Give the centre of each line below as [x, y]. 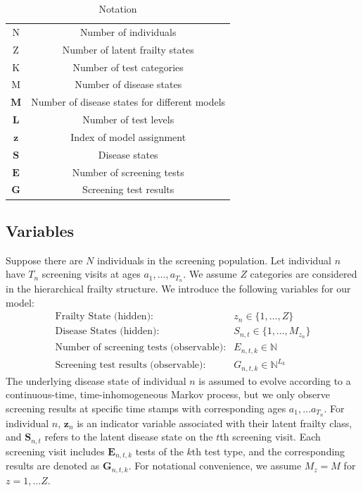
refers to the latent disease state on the [129, 437]
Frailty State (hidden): [104, 317]
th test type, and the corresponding [268, 451]
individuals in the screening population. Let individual [214, 260]
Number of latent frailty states [128, 49]
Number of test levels [128, 119]
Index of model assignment [128, 136]
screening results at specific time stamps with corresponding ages [146, 408]
